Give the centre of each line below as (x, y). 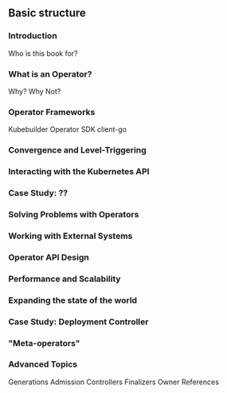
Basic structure (47, 13)
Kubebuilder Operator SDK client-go (68, 129)
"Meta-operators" (44, 343)
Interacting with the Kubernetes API (79, 172)
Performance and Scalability (65, 279)
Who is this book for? (43, 53)
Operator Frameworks (52, 112)
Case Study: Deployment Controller (78, 321)
